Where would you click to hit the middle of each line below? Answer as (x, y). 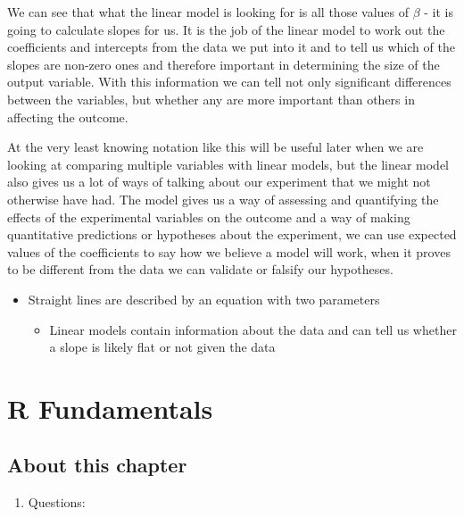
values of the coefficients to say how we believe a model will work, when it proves (229, 251)
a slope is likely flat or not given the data (162, 347)
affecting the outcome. (68, 117)
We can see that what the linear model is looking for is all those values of (208, 12)
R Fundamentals (110, 408)
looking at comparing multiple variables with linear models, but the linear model (228, 164)
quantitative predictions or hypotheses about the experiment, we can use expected (232, 234)
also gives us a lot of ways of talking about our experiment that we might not (219, 182)
